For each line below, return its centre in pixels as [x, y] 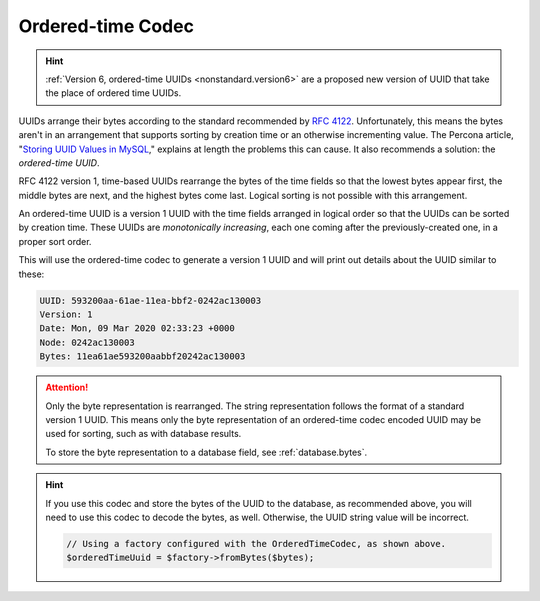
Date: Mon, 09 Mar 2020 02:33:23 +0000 [137, 328]
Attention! [67, 387]
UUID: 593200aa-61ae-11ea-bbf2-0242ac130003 [150, 300]
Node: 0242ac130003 [87, 342]
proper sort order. [55, 241]
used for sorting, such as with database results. [143, 434]
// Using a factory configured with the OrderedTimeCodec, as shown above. [256, 543]
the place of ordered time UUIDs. [113, 93]
